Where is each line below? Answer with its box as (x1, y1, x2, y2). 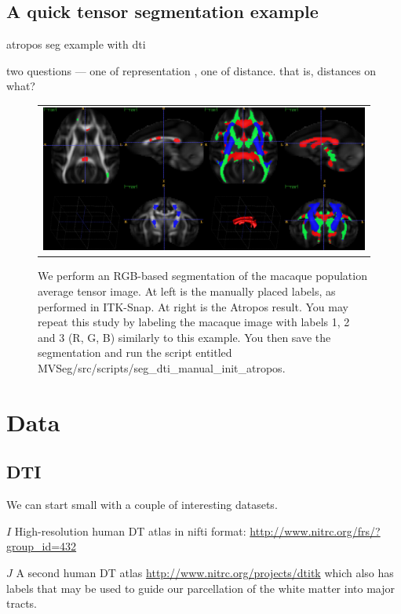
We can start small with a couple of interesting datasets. (6, 496, 278, 513)
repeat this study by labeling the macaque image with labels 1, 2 (38, 314, 350, 330)
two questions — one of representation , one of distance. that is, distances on (6, 62, 377, 78)
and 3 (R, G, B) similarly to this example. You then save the (38, 329, 331, 345)
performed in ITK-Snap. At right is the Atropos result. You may (38, 298, 348, 314)
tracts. (6, 595, 38, 612)
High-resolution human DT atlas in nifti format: (14, 522, 246, 539)
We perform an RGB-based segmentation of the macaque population (38, 267, 367, 284)
